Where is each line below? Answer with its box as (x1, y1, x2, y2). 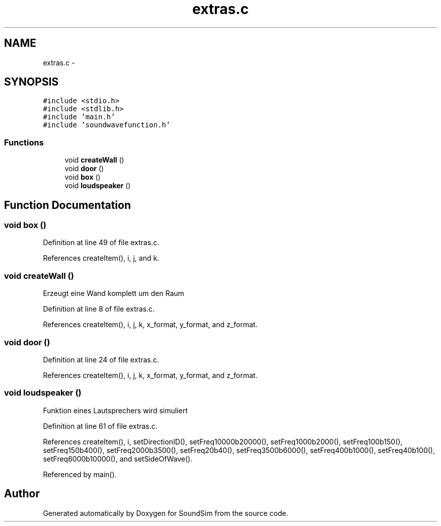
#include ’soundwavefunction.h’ (43, 121, 171, 129)
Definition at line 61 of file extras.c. (43, 421, 158, 430)
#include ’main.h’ (43, 113, 115, 121)
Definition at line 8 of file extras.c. (43, 305, 155, 314)
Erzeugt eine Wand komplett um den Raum (43, 289, 184, 298)
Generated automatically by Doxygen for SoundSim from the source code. (43, 508, 288, 517)
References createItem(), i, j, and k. (43, 254, 160, 263)
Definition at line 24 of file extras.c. (43, 355, 159, 364)
